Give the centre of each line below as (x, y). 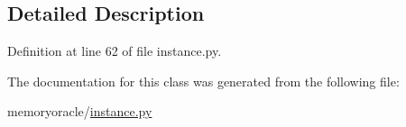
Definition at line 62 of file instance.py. (115, 51)
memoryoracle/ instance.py (80, 111)
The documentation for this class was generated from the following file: (203, 81)
